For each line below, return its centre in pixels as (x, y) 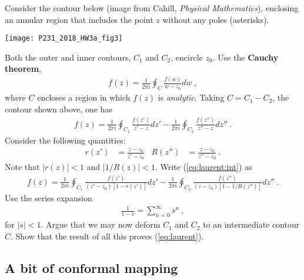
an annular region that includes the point (79, 19)
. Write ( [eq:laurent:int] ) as (203, 166)
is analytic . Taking (191, 97)
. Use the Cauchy (245, 57)
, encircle (187, 57)
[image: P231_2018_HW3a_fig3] (64, 39)
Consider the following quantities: (65, 140)
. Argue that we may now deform (101, 224)
